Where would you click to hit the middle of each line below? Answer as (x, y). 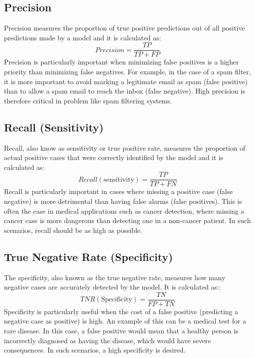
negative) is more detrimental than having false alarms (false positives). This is (123, 201)
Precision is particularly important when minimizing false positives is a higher (122, 62)
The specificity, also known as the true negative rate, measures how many (115, 277)
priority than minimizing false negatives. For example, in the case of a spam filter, (127, 72)
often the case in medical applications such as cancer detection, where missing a (124, 211)
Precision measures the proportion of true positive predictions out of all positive (125, 28)
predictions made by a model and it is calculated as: (83, 37)
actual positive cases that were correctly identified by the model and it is (114, 157)
